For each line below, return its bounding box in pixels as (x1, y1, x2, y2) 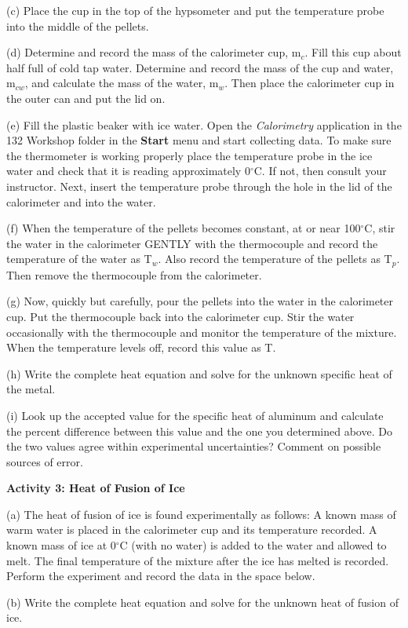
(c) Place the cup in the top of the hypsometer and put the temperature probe (6, 2, 384, 18)
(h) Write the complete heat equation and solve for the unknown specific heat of (6, 365, 392, 382)
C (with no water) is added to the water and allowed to (119, 537, 387, 553)
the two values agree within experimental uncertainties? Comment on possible (6, 438, 381, 455)
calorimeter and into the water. (6, 193, 156, 210)
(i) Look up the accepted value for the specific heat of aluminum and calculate (6, 407, 384, 423)
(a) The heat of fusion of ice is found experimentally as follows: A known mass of (6, 506, 396, 522)
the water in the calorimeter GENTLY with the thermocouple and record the (6, 235, 378, 251)
